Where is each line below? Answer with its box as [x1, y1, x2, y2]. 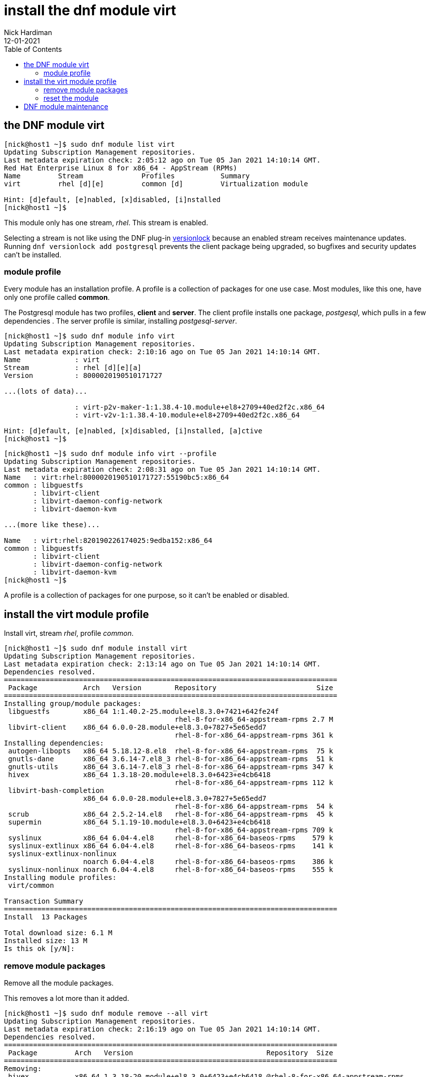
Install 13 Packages [4, 913, 87, 921]
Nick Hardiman [4, 28, 52, 37]
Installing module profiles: [4, 873, 117, 882]
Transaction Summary [4, 897, 84, 906]
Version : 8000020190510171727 [4, 372, 163, 380]
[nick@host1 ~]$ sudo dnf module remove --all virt [4, 1009, 209, 1017]
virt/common [8, 881, 54, 890]
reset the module [43, 93, 99, 102]
